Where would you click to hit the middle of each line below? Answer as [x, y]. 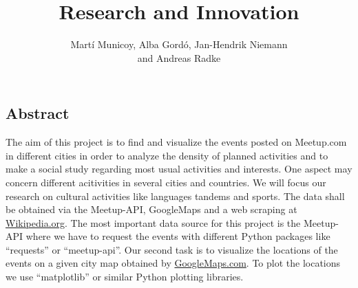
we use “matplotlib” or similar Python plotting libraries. [125, 277]
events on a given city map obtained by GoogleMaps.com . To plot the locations [173, 263]
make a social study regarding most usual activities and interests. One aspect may [179, 169]
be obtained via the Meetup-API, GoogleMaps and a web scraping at [151, 209]
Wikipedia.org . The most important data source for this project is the [153, 222]
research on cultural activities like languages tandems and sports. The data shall [175, 196]
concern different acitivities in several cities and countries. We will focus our [166, 182]
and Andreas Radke [179, 57]
